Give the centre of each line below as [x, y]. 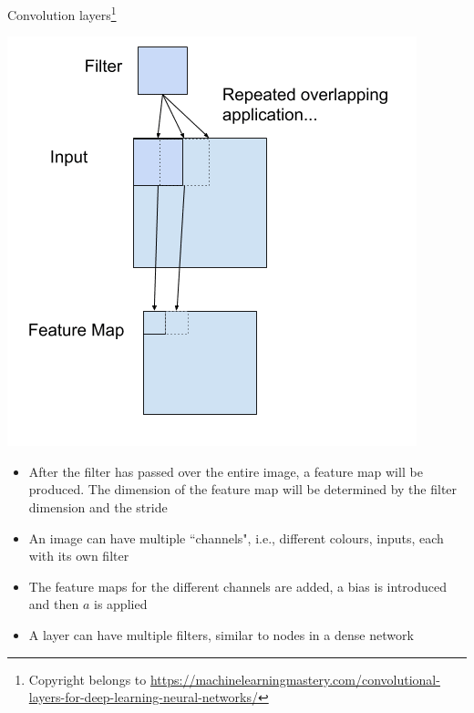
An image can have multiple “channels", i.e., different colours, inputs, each [236, 537]
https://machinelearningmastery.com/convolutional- [295, 679]
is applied [120, 604]
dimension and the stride [98, 507]
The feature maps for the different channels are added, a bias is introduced [238, 586]
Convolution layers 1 [62, 13]
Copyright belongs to [88, 679]
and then [54, 604]
